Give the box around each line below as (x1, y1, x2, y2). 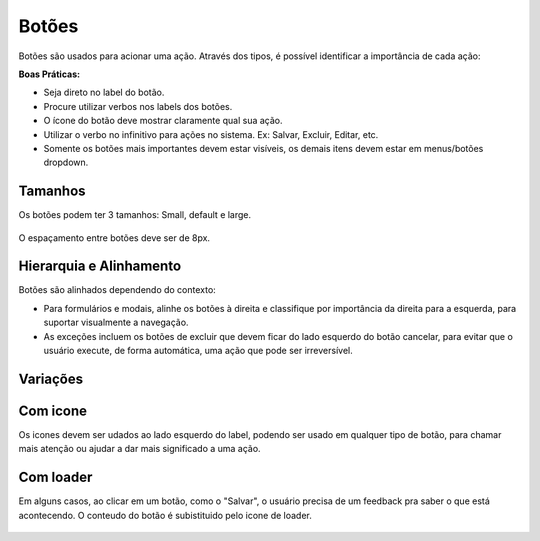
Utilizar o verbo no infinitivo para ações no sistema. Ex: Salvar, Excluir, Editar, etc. (43, 128, 379, 140)
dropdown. (43, 156, 89, 169)
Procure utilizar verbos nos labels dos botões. (43, 100, 233, 112)
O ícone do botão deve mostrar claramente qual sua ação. (43, 115, 284, 127)
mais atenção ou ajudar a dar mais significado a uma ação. (18, 443, 261, 455)
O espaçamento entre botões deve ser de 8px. (18, 231, 210, 244)
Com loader (18, 469, 93, 486)
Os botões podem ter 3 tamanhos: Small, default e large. (18, 209, 252, 221)
